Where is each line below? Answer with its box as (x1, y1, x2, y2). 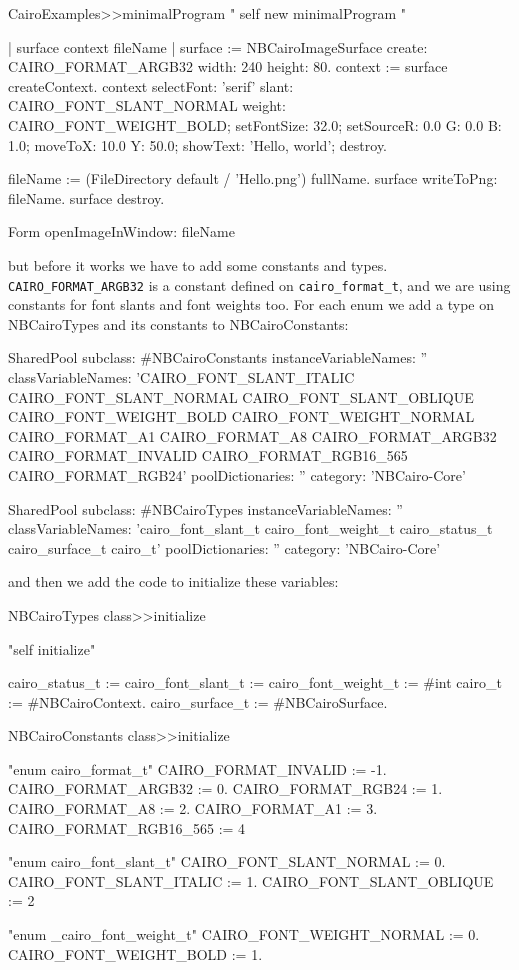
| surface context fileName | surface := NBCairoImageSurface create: (8, 36, 428, 57)
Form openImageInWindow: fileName (8, 221, 235, 242)
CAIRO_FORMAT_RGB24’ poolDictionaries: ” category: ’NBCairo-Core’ (8, 464, 466, 485)
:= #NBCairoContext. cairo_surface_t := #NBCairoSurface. (8, 691, 388, 712)
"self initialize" (8, 638, 96, 659)
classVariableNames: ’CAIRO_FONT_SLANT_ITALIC (8, 366, 355, 387)
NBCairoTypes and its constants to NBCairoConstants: (8, 313, 349, 334)
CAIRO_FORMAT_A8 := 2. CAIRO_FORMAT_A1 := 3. (8, 798, 378, 819)
